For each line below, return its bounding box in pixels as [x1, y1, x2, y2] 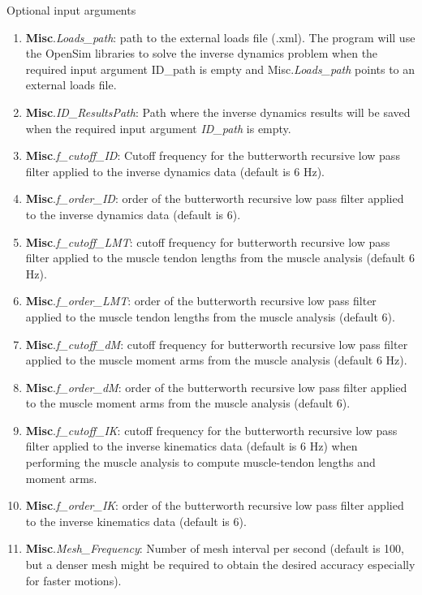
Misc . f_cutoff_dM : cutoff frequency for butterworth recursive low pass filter [25, 335, 408, 352]
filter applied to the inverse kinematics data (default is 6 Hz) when [25, 438, 358, 455]
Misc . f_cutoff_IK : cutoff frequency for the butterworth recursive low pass [25, 421, 398, 438]
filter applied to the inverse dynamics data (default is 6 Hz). [25, 162, 325, 179]
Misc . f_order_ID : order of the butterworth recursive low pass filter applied [25, 190, 404, 207]
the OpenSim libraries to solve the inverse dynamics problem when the [25, 45, 378, 62]
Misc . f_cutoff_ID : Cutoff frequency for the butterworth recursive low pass [25, 147, 400, 164]
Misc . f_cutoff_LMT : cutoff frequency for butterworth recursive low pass [25, 233, 390, 250]
